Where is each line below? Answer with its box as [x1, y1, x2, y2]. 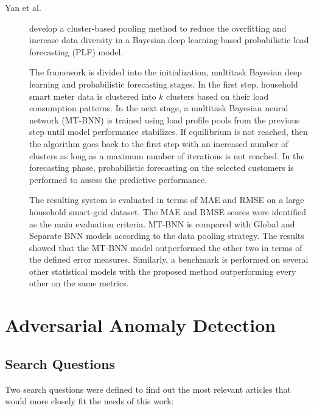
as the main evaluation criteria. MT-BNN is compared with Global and [29, 217, 295, 230]
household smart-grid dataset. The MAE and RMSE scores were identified [29, 205, 306, 218]
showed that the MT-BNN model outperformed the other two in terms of [29, 241, 302, 254]
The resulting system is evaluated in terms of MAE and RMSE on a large [29, 193, 304, 206]
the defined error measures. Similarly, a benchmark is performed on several [29, 253, 309, 266]
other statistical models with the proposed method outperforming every [29, 264, 296, 277]
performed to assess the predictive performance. [29, 173, 208, 185]
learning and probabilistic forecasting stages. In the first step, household [29, 77, 298, 90]
